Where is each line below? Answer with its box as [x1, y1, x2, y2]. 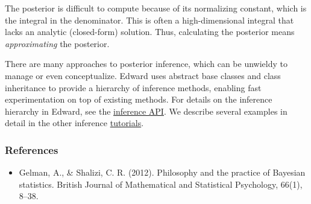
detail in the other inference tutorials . [5, 116, 144, 129]
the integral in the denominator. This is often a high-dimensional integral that [5, 13, 294, 26]
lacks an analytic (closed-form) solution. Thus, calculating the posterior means [5, 25, 295, 38]
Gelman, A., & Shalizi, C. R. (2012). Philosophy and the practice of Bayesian [19, 166, 306, 179]
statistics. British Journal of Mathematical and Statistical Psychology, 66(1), [19, 177, 303, 190]
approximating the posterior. [5, 37, 110, 49]
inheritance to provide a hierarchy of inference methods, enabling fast [5, 81, 262, 94]
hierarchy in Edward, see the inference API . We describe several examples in [5, 104, 287, 117]
